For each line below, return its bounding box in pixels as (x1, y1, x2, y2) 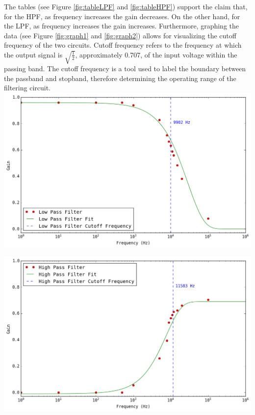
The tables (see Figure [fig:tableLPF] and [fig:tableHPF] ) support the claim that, (4, 1, 248, 11)
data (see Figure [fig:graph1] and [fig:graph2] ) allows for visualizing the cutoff (4, 30, 236, 40)
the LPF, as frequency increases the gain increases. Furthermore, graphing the (4, 21, 239, 31)
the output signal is (4, 49, 63, 59)
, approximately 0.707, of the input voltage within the (75, 49, 237, 59)
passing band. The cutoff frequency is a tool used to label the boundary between (4, 63, 246, 74)
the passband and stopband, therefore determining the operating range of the (4, 73, 236, 83)
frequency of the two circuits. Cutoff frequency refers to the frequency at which (4, 40, 242, 50)
